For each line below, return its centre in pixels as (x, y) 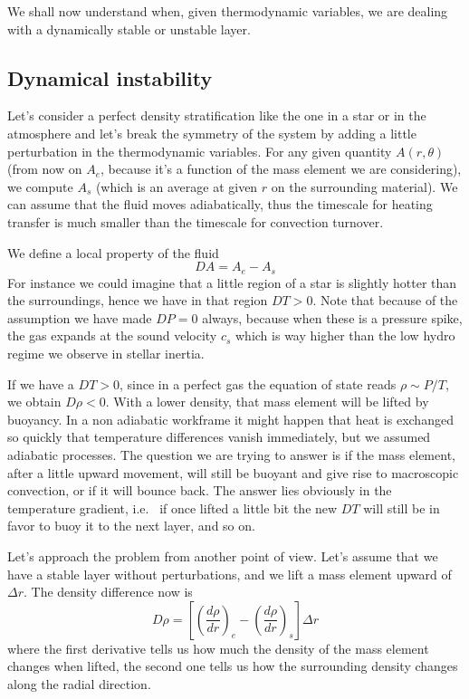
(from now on (45, 169)
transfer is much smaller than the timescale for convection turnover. (196, 221)
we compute (40, 186)
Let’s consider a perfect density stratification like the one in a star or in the (217, 115)
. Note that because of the (385, 300)
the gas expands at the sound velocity (112, 335)
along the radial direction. (79, 683)
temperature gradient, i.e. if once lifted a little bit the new (172, 507)
